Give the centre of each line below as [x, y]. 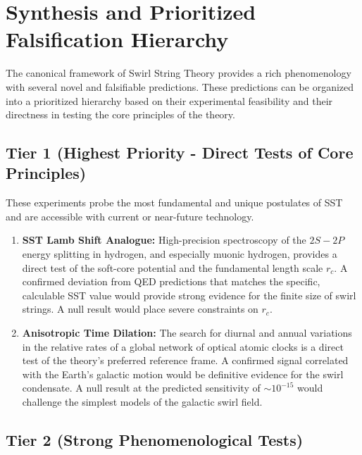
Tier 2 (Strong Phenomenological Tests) [155, 439]
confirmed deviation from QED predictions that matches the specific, [171, 281]
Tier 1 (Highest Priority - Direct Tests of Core [180, 152]
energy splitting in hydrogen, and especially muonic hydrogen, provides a [180, 254]
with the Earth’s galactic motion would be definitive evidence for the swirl [183, 374]
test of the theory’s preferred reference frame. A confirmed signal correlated [185, 360]
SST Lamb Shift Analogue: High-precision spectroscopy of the [164, 240]
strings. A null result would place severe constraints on [140, 309]
